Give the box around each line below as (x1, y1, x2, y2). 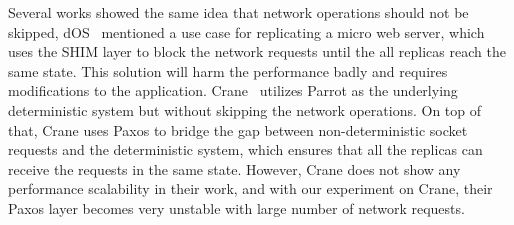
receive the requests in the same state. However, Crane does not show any (8, 158, 461, 179)
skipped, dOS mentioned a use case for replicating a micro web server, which (8, 21, 485, 42)
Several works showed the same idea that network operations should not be (8, 2, 469, 22)
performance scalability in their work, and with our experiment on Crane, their (8, 178, 493, 199)
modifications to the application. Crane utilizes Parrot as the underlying (8, 80, 458, 101)
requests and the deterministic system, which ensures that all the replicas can (8, 139, 483, 160)
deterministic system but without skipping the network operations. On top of (8, 99, 482, 120)
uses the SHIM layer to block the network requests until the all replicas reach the (8, 41, 506, 62)
